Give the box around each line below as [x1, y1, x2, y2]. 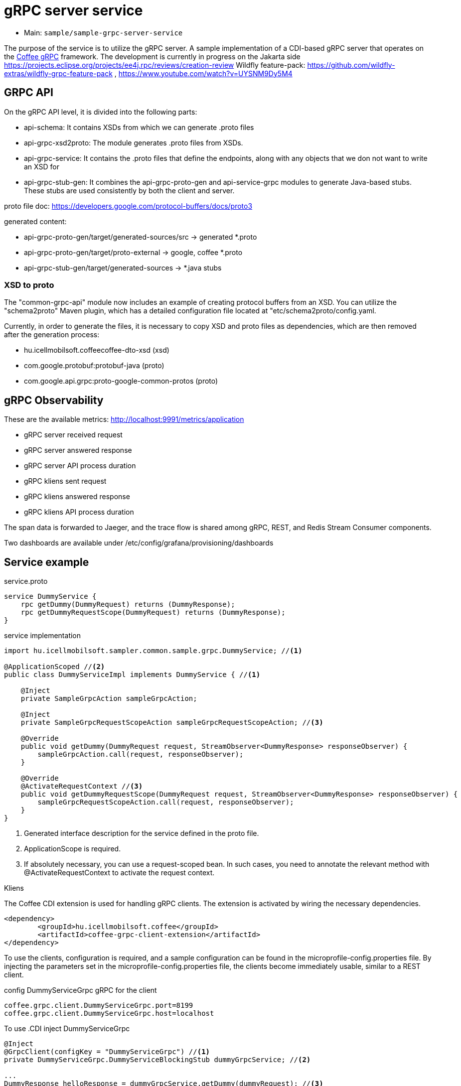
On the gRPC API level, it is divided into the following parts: [4, 107, 197, 116]
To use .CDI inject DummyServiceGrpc [4, 1024, 130, 1033]
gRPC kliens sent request [24, 477, 107, 486]
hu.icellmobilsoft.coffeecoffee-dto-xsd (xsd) [24, 346, 169, 355]
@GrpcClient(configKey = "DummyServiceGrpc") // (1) [4, 1048, 210, 1056]
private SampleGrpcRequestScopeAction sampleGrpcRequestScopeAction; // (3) [20, 718, 323, 727]
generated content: [4, 217, 67, 226]
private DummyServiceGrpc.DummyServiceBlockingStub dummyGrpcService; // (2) [4, 1056, 311, 1064]
